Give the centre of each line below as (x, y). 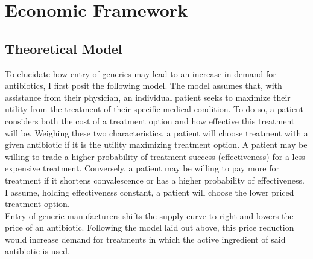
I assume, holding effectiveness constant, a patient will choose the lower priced (150, 192)
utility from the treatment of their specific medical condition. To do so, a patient (154, 109)
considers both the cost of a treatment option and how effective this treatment (150, 120)
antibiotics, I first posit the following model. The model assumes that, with (144, 85)
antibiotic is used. (37, 251)
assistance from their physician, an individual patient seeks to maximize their (148, 97)
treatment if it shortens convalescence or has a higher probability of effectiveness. (155, 180)
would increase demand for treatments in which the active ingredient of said (145, 239)
